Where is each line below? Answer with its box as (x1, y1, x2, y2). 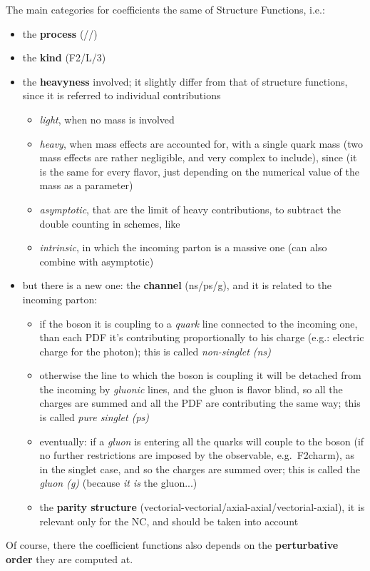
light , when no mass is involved (39, 111, 175, 126)
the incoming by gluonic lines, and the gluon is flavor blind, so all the (39, 381, 343, 396)
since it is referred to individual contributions (22, 88, 221, 103)
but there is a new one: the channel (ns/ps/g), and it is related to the (22, 278, 332, 293)
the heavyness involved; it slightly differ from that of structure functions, (22, 74, 348, 89)
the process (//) (22, 26, 98, 41)
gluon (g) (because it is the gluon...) (39, 475, 197, 490)
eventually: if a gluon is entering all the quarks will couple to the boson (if (39, 433, 364, 448)
